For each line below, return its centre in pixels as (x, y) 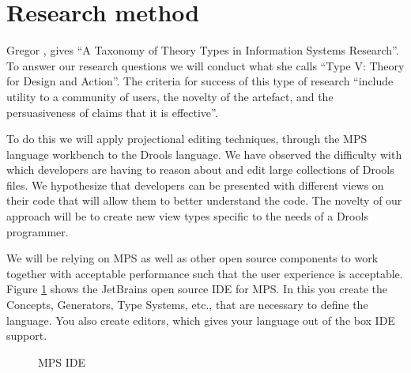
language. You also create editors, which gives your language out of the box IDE (201, 320)
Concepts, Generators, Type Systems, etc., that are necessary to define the (187, 305)
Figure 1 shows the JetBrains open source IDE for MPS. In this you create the (197, 289)
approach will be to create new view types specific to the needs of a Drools (187, 216)
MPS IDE (62, 362)
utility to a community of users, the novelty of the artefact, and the (170, 96)
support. (27, 335)
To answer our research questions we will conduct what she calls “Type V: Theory (205, 65)
